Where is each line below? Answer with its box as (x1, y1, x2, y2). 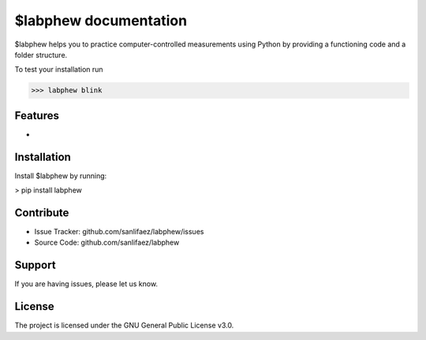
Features (14, 109, 59, 122)
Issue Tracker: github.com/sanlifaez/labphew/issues (34, 227, 204, 237)
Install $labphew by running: (14, 170, 107, 181)
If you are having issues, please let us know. (14, 279, 158, 289)
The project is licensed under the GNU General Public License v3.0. (14, 320, 234, 331)
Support (14, 259, 56, 272)
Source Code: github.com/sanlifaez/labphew (34, 237, 180, 248)
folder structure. (14, 50, 68, 59)
